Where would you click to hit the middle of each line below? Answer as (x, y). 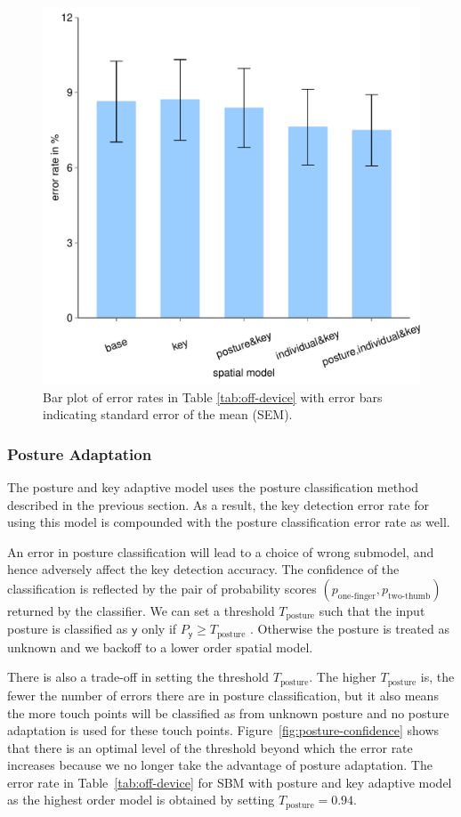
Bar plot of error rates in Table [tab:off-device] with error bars (213, 396)
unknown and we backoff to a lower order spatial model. (160, 647)
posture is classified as (68, 629)
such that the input (372, 610)
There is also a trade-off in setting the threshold (138, 677)
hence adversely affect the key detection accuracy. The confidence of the (203, 569)
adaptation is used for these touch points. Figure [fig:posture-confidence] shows (223, 730)
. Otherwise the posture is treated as (349, 629)
